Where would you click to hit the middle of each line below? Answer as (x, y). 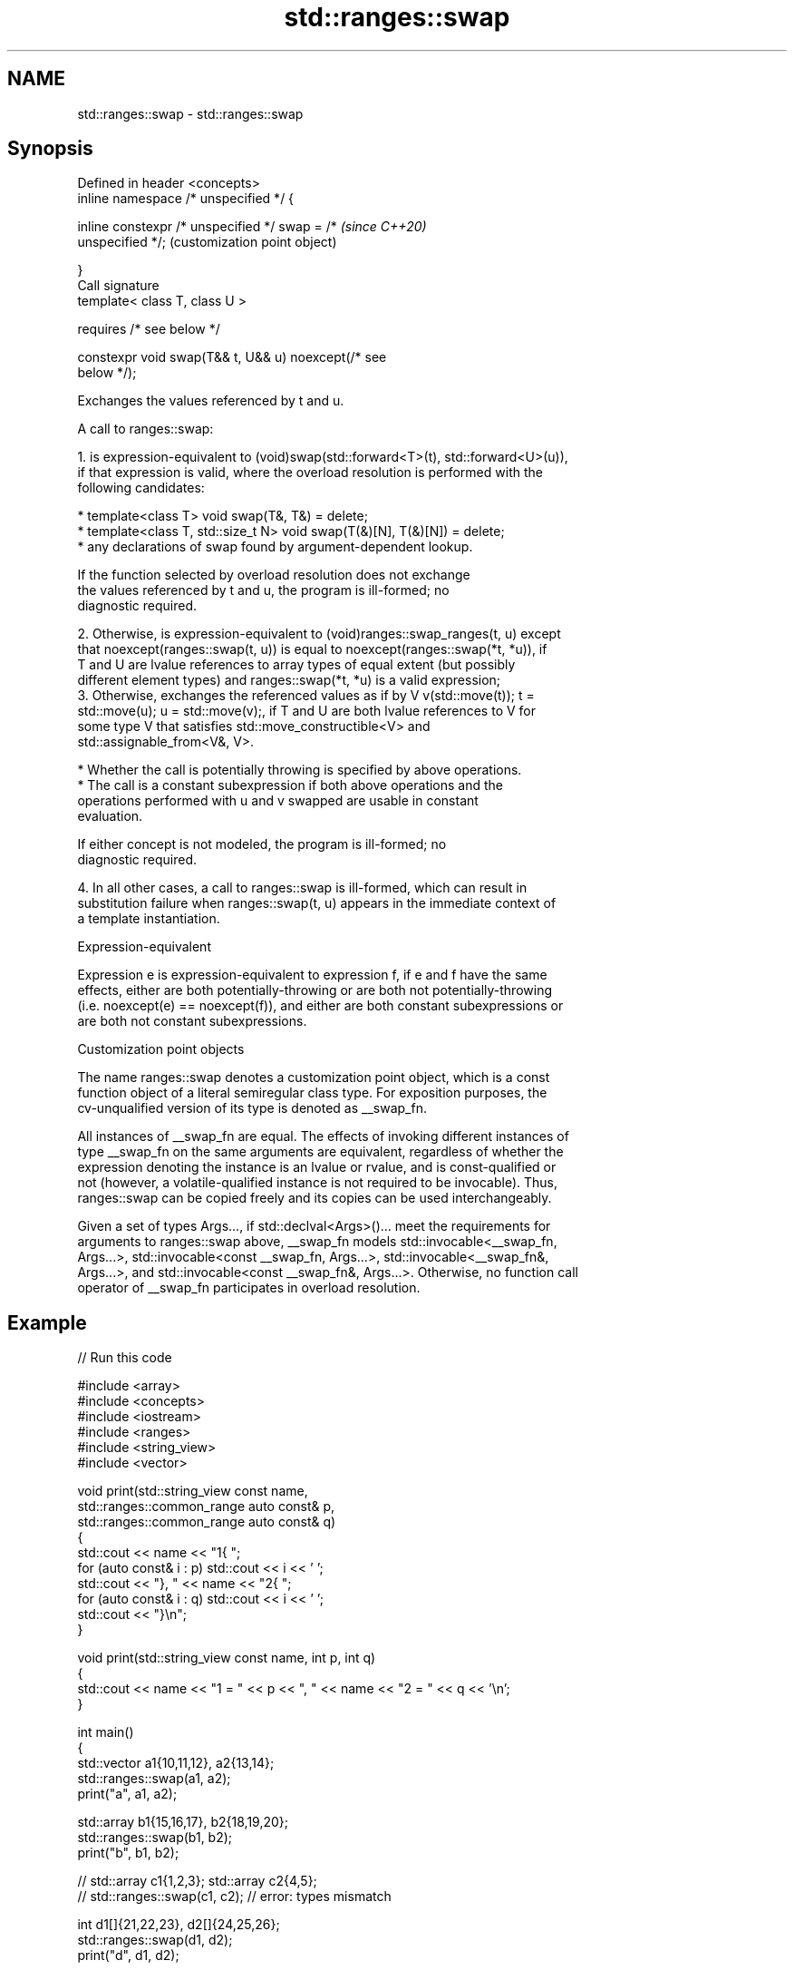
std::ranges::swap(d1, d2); (155, 1940)
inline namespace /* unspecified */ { (186, 199)
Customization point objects (161, 1049)
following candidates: (141, 488)
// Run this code (125, 1358)
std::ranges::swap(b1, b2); (155, 1838)
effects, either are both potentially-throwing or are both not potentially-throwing (315, 990)
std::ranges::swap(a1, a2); (154, 1779)
